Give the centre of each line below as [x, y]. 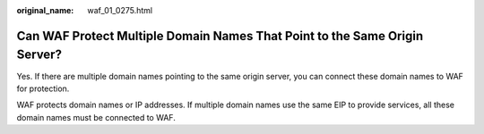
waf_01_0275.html [120, 10]
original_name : [45, 10]
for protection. [43, 88]
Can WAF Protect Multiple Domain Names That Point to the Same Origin [220, 36]
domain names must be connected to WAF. [96, 117]
